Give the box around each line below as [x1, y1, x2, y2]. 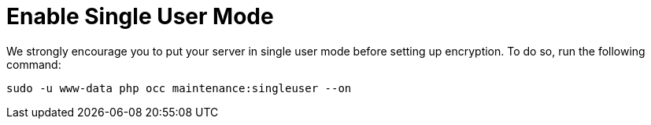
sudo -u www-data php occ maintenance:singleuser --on [6, 81, 352, 95]
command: [6, 57, 61, 71]
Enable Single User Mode [6, 3, 274, 30]
